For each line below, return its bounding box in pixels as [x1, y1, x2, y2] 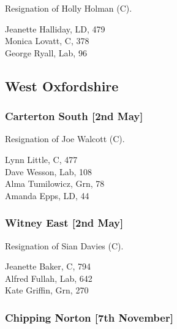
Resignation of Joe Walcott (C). [5, 132, 125, 145]
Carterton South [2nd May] [5, 108, 143, 124]
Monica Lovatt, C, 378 [5, 34, 89, 47]
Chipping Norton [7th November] [5, 309, 173, 325]
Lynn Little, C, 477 [5, 153, 78, 165]
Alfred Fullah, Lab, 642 [5, 271, 92, 284]
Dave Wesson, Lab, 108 [5, 165, 92, 178]
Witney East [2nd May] [5, 215, 124, 230]
